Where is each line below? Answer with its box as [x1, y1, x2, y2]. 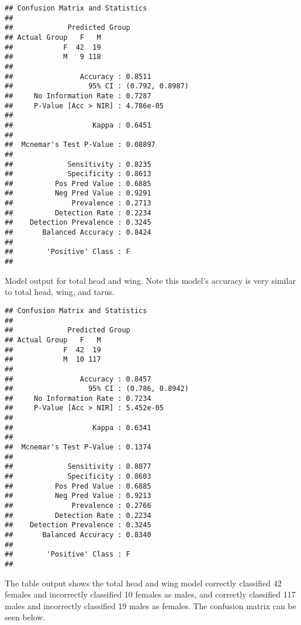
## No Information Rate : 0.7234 [5, 394, 151, 403]
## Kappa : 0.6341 [5, 423, 151, 432]
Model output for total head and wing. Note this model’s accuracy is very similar [5, 274, 296, 286]
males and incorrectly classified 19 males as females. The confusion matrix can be [5, 599, 296, 612]
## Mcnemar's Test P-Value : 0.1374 [5, 443, 151, 452]
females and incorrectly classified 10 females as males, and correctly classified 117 [5, 588, 296, 600]
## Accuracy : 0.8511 [5, 72, 151, 81]
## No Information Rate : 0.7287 [5, 91, 151, 100]
